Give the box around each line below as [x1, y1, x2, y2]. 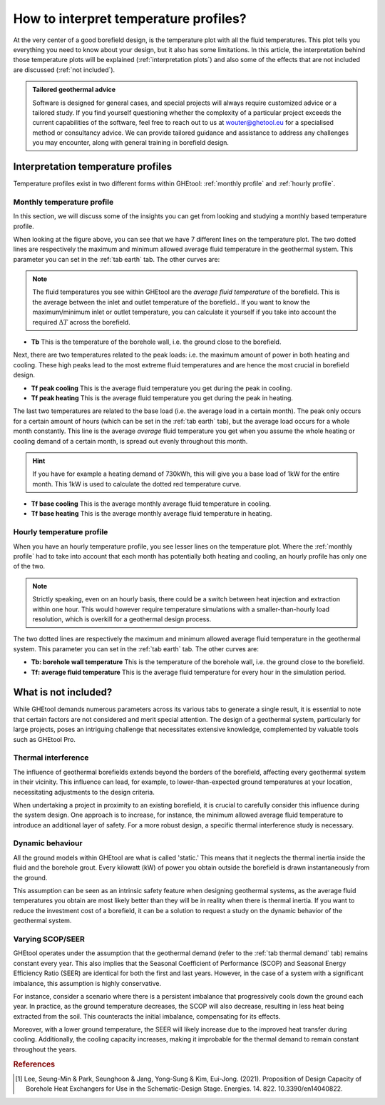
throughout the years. [13, 1045, 78, 1054]
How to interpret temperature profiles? [13, 11, 247, 26]
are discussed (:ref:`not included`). [13, 65, 115, 74]
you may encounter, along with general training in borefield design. [32, 138, 230, 147]
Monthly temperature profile [13, 197, 114, 207]
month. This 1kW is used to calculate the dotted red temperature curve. [32, 479, 242, 488]
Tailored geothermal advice [32, 86, 116, 94]
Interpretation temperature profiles [13, 161, 173, 173]
